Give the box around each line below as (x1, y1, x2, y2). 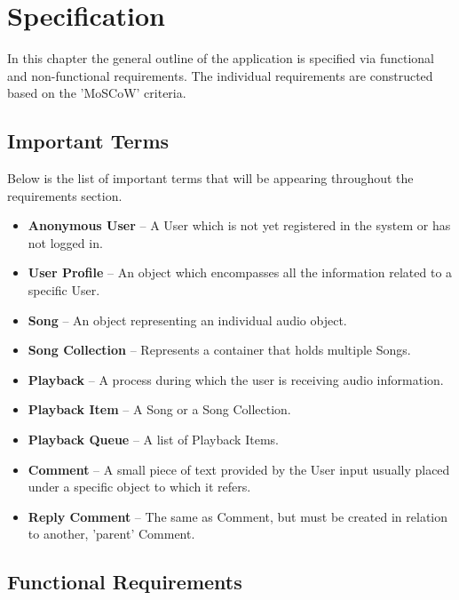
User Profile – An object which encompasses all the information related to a (28, 263, 453, 282)
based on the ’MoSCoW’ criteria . (7, 84, 186, 102)
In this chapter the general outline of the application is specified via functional (7, 49, 435, 68)
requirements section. (7, 186, 123, 204)
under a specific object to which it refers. (28, 477, 251, 496)
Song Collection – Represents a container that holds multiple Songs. (28, 340, 411, 359)
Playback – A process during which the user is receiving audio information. (28, 370, 444, 388)
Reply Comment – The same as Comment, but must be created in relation (28, 507, 448, 525)
